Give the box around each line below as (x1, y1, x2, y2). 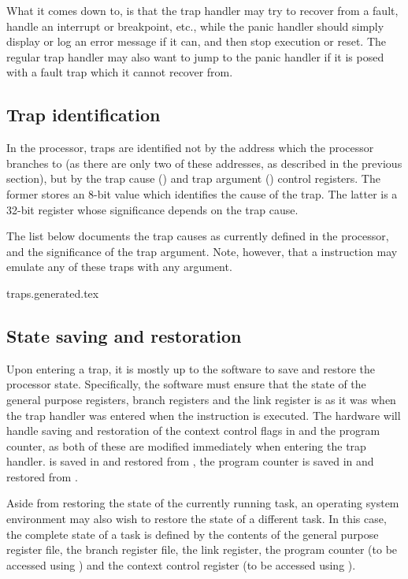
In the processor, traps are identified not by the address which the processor (6, 139, 374, 156)
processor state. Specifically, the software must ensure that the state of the (6, 376, 366, 392)
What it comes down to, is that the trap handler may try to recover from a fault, (6, 2, 399, 18)
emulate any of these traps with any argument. (6, 258, 232, 275)
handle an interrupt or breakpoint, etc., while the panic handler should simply (6, 17, 384, 34)
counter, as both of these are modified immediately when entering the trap (6, 437, 366, 454)
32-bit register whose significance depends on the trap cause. (6, 201, 299, 217)
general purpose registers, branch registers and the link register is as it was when (6, 391, 396, 407)
